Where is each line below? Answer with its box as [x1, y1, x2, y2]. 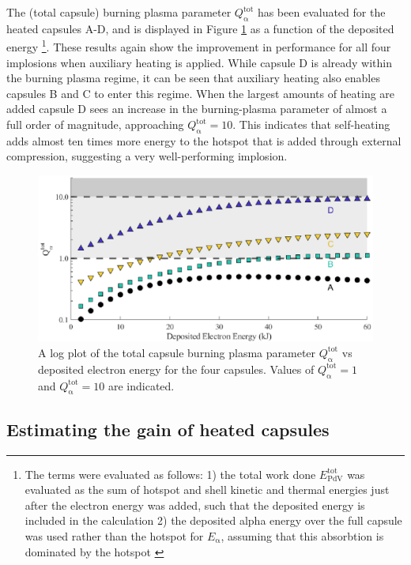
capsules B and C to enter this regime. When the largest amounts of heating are [6, 85, 395, 101]
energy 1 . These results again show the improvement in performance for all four [6, 36, 391, 55]
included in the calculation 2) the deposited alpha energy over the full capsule [25, 512, 402, 529]
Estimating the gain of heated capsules [6, 416, 330, 441]
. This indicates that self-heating [232, 116, 390, 133]
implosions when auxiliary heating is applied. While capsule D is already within [6, 54, 392, 70]
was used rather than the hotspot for [25, 527, 204, 544]
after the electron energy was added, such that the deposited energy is [25, 496, 365, 513]
